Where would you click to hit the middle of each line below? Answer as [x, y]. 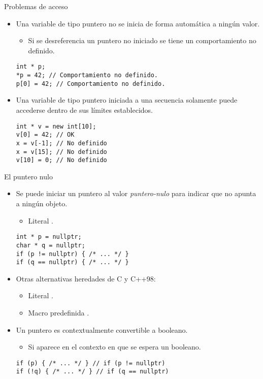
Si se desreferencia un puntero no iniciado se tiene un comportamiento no [142, 40]
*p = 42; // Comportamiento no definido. [87, 75]
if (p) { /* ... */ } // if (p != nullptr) [91, 363]
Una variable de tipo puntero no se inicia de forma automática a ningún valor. [138, 23]
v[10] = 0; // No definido [61, 160]
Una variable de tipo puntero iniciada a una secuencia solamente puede [127, 100]
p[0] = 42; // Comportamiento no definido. [91, 84]
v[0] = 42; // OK [45, 135]
